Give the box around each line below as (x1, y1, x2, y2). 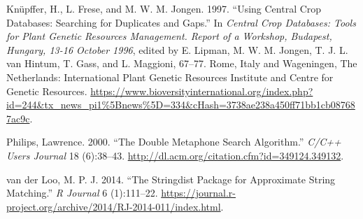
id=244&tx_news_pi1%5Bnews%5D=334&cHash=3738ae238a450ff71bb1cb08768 (6, 97, 355, 112)
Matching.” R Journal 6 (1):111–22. (6, 185, 158, 200)
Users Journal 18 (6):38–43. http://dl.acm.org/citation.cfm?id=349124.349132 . (6, 148, 344, 162)
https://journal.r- (161, 185, 236, 200)
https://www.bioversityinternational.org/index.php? (90, 83, 313, 98)
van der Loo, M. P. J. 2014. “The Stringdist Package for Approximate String (6, 171, 336, 186)
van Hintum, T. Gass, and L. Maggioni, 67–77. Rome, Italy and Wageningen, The (6, 56, 357, 71)
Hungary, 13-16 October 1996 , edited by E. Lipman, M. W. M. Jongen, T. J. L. (6, 42, 348, 57)
